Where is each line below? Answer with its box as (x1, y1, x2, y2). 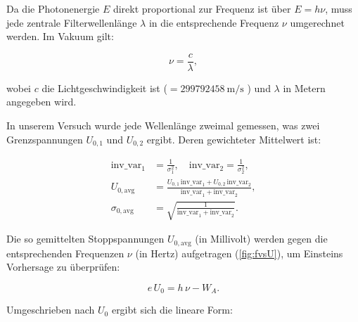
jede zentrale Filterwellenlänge (6, 15, 137, 30)
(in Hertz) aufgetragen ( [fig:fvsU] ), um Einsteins (135, 245, 343, 260)
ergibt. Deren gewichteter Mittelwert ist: (146, 131, 321, 146)
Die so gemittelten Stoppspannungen (6, 231, 165, 246)
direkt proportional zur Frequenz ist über (113, 1, 291, 15)
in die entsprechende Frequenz (148, 15, 279, 30)
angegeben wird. (6, 94, 77, 109)
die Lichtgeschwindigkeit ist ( (41, 80, 167, 95)
